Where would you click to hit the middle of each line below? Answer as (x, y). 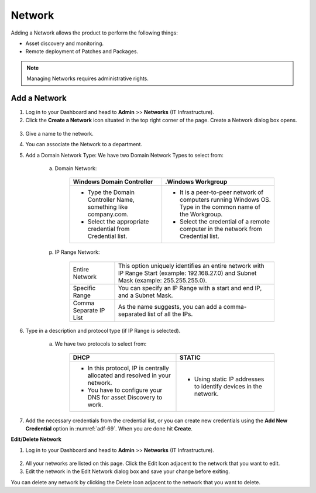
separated (132, 314)
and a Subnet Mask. (145, 295)
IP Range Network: (77, 252)
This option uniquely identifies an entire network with (191, 266)
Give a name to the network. (59, 133)
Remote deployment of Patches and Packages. (82, 51)
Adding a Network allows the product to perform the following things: (94, 33)
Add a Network (39, 98)
